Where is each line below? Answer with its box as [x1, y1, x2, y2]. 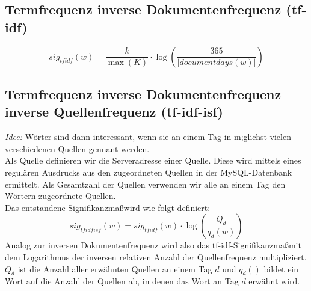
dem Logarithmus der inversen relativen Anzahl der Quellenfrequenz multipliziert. [5, 250, 307, 263]
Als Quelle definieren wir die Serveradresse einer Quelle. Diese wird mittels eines [5, 154, 301, 167]
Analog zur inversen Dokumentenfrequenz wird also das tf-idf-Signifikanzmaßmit [5, 239, 301, 251]
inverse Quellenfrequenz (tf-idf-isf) [5, 102, 223, 121]
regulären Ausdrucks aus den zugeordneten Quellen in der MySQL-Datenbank [5, 165, 292, 178]
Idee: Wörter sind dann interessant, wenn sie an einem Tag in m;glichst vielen [5, 130, 291, 143]
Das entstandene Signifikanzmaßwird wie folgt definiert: [5, 201, 211, 213]
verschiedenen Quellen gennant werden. [5, 142, 150, 155]
